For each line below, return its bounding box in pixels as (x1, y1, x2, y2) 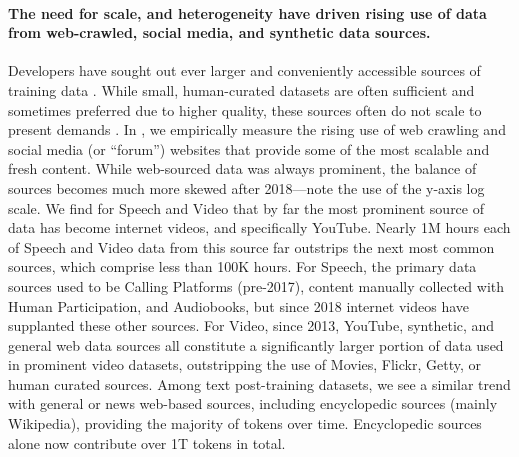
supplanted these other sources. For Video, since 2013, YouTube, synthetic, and (8, 315, 495, 336)
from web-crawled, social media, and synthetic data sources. (8, 22, 431, 43)
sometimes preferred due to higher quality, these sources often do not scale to (8, 99, 482, 120)
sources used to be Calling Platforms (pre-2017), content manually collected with (8, 275, 505, 296)
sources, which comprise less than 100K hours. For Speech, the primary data (8, 256, 477, 277)
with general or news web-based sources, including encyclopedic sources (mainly (8, 393, 498, 414)
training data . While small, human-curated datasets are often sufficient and (8, 79, 475, 100)
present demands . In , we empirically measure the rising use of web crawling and (8, 119, 506, 140)
